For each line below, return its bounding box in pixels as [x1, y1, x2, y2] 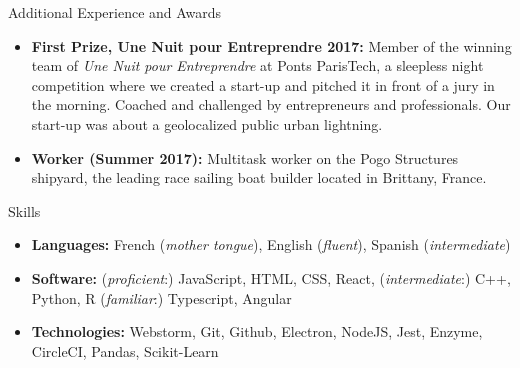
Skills [8, 200, 41, 221]
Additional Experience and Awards [8, 2, 222, 22]
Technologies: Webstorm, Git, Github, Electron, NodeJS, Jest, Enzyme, [31, 321, 483, 342]
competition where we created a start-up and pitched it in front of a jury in [31, 74, 495, 95]
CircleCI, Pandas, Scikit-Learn [31, 340, 219, 361]
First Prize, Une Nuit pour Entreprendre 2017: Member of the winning [31, 35, 512, 56]
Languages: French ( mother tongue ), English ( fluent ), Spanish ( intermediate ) [31, 234, 511, 255]
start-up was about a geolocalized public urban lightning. [31, 113, 383, 134]
